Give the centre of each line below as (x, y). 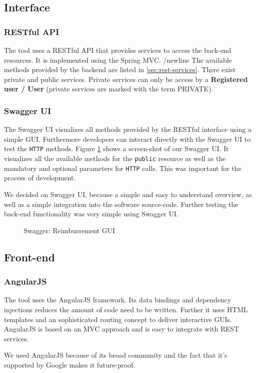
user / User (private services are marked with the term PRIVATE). (109, 89)
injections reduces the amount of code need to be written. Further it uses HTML (126, 309)
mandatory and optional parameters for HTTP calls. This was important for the (123, 168)
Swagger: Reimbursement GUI (70, 230)
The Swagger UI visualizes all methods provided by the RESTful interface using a (128, 129)
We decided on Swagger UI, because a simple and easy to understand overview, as (128, 194)
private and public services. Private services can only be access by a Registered (126, 79)
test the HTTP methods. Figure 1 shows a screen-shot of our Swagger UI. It (116, 148)
